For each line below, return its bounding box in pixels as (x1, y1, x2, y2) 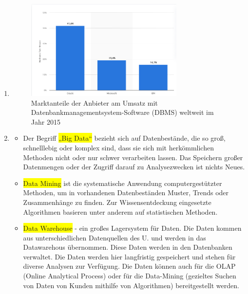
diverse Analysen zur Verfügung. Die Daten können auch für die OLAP (23, 261, 236, 271)
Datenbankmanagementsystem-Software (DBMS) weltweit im (31, 107, 214, 117)
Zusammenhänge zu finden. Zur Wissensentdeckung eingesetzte (23, 197, 211, 207)
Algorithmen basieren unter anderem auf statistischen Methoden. (23, 206, 218, 217)
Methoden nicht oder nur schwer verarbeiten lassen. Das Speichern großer (23, 152, 243, 162)
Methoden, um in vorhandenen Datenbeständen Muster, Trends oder (23, 187, 229, 198)
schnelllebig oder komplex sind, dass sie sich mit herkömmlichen (23, 142, 214, 152)
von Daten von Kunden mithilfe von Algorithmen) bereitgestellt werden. (23, 280, 239, 290)
